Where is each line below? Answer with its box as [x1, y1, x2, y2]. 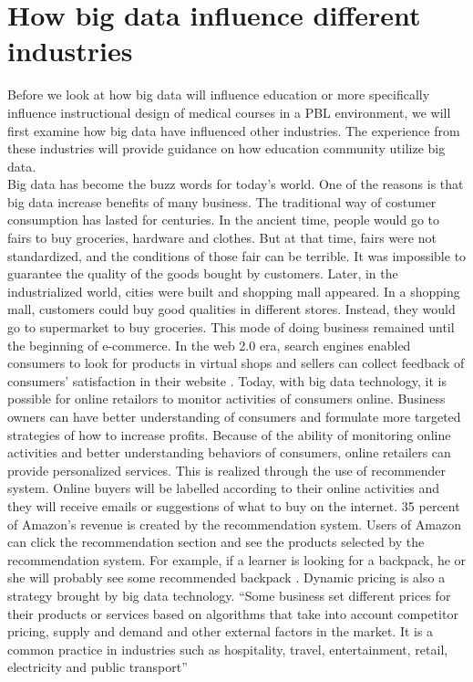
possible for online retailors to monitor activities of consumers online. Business [7, 389, 446, 408]
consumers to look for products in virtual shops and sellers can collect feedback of [7, 353, 465, 372]
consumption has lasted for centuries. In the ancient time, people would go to [7, 210, 440, 229]
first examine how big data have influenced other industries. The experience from [7, 121, 460, 140]
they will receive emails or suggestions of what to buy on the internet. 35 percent [7, 496, 460, 515]
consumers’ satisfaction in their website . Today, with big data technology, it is [7, 371, 447, 390]
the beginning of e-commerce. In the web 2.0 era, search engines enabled [7, 335, 411, 354]
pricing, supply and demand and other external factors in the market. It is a [7, 622, 434, 641]
